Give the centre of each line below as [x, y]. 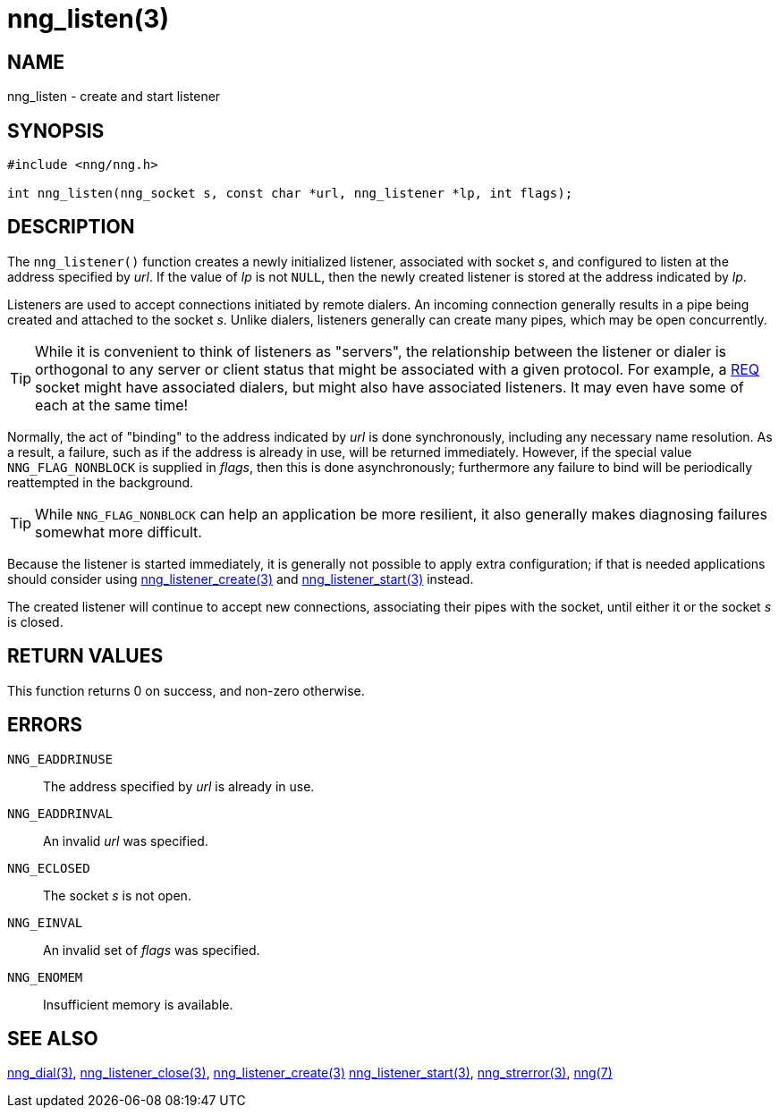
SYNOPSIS [56, 131]
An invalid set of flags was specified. [152, 950]
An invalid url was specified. [126, 840]
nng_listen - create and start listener [114, 97]
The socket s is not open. [117, 895]
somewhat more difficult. [119, 532]
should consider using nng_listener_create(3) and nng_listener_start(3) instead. [241, 579]
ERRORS [45, 725]
